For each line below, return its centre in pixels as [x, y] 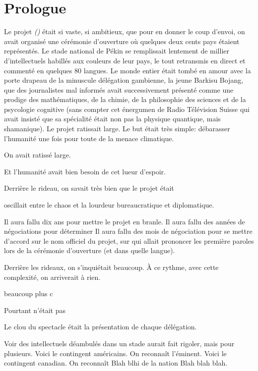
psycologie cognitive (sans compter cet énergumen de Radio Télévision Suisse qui [127, 109]
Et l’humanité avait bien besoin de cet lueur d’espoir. [85, 171]
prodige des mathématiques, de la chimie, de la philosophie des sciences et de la [125, 99]
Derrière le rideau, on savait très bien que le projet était [89, 188]
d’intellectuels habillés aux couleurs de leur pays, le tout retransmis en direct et [125, 60]
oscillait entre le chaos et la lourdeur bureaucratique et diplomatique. [109, 205]
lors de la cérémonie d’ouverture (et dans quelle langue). [90, 250]
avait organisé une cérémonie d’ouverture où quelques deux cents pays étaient [122, 41]
